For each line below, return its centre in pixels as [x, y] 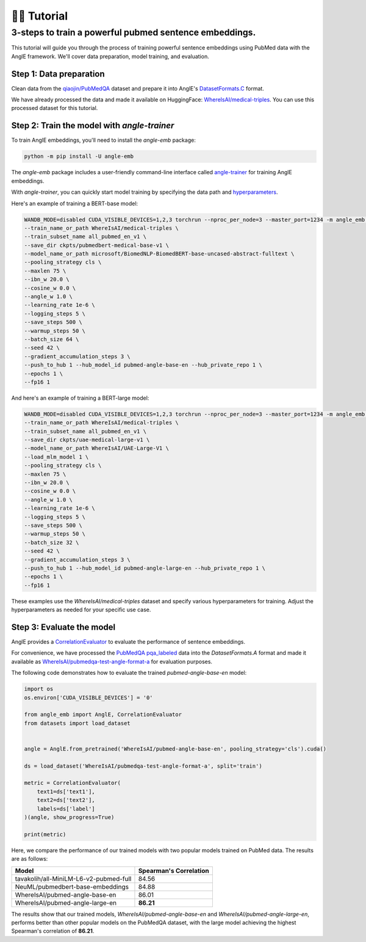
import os [39, 689]
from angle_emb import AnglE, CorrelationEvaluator [103, 715]
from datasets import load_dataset [77, 723]
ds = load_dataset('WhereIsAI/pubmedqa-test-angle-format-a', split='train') [143, 766]
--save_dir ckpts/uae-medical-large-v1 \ [87, 440]
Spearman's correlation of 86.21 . [53, 931]
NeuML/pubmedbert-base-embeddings [72, 886]
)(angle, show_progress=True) [69, 817]
